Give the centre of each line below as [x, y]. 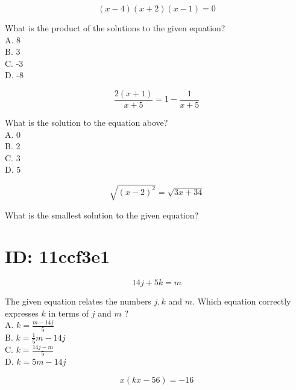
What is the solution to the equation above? [87, 122]
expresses [22, 313]
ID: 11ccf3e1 [58, 256]
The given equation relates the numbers [78, 301]
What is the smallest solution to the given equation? [102, 215]
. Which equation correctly [242, 301]
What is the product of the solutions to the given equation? [115, 28]
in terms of [69, 313]
